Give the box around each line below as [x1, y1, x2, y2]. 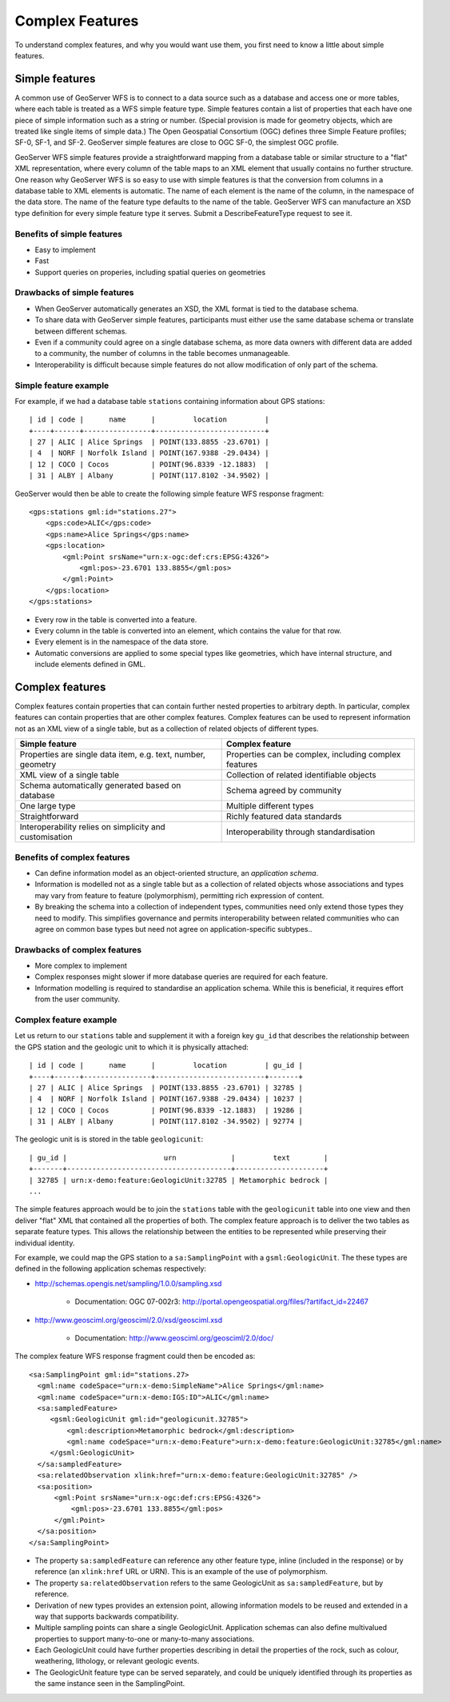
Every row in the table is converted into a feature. [34, 614, 197, 624]
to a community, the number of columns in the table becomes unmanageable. [34, 349, 291, 358]
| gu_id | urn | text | [29, 1153, 329, 1162]
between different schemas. [34, 326, 128, 336]
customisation [19, 832, 73, 843]
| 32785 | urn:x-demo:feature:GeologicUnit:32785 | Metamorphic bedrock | [29, 1176, 329, 1185]
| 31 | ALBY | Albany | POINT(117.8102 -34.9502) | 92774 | [29, 1117, 303, 1126]
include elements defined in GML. [34, 660, 146, 669]
